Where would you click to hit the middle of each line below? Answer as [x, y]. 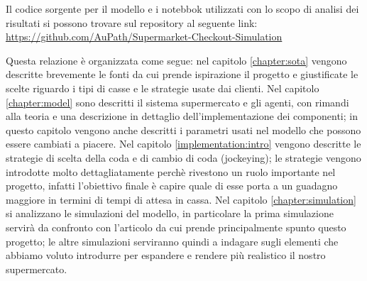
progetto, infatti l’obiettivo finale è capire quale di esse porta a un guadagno [172, 186]
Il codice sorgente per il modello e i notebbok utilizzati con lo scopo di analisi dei [182, 9]
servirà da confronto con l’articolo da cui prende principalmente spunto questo [176, 227]
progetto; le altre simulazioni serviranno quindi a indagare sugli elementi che [172, 241]
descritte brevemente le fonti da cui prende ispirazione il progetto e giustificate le [182, 74]
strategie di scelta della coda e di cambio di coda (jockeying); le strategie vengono [183, 157]
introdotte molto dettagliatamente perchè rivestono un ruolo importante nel [171, 171]
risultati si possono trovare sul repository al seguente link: [132, 22]
